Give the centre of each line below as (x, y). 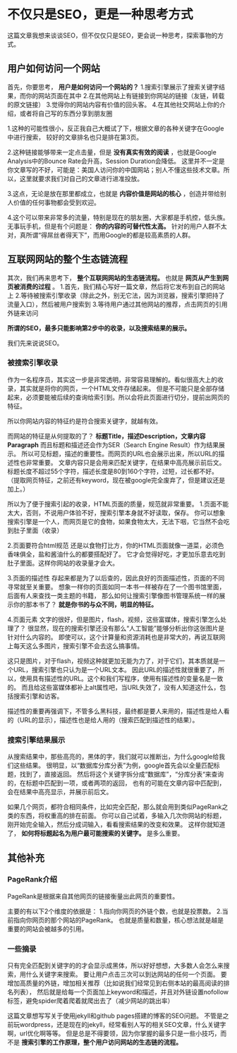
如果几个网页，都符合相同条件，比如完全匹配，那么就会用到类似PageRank (115, 807)
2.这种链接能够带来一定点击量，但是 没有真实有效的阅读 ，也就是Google (112, 152)
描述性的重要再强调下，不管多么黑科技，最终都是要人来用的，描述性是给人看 (119, 711)
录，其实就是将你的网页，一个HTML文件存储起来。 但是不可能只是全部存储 (116, 388)
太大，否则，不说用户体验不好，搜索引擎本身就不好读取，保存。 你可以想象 (116, 513)
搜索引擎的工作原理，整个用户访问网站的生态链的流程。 (101, 1042)
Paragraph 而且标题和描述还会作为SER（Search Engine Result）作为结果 (113, 444)
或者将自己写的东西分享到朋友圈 (66, 113)
